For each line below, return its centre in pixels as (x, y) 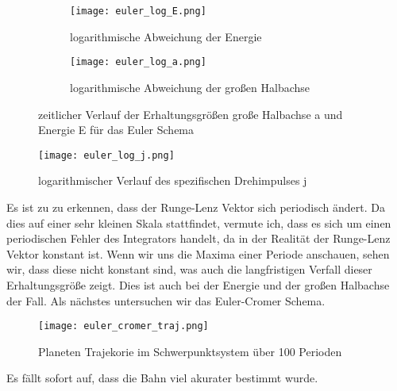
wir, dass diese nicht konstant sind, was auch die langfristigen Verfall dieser (189, 269)
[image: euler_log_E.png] (138, 11)
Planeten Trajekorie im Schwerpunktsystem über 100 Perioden (190, 351)
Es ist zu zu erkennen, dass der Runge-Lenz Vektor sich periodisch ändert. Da (196, 207)
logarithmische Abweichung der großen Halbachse (190, 87)
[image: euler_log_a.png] (138, 62)
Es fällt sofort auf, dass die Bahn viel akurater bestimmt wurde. (162, 378)
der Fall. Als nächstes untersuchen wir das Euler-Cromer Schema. (166, 300)
